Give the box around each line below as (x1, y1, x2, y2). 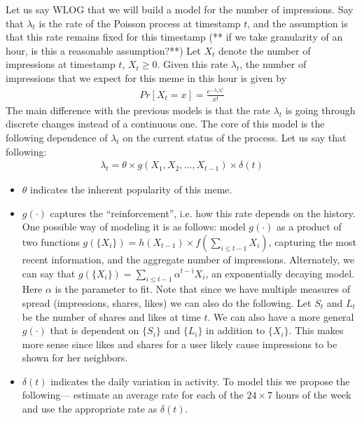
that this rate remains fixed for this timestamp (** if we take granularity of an (6, 29, 343, 44)
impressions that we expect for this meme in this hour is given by (6, 70, 287, 85)
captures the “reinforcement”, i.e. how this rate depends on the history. (50, 205, 356, 220)
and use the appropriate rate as (22, 401, 158, 416)
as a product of (277, 219, 342, 234)
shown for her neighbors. (22, 350, 128, 365)
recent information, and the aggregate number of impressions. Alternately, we (22, 251, 354, 266)
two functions (22, 234, 80, 249)
